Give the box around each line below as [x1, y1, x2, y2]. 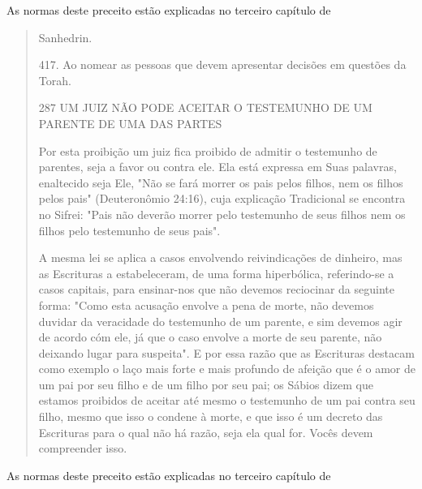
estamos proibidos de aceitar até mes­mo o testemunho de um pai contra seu [38, 392, 416, 409]
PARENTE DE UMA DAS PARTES [38, 114, 222, 131]
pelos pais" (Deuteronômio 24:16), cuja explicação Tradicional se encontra [38, 190, 406, 207]
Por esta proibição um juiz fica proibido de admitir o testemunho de [38, 142, 377, 159]
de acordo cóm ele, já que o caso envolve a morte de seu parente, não [38, 328, 382, 345]
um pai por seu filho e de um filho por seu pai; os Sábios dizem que [38, 375, 374, 392]
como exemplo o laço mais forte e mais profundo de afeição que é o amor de [38, 360, 416, 377]
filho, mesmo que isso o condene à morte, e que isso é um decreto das [38, 408, 383, 425]
